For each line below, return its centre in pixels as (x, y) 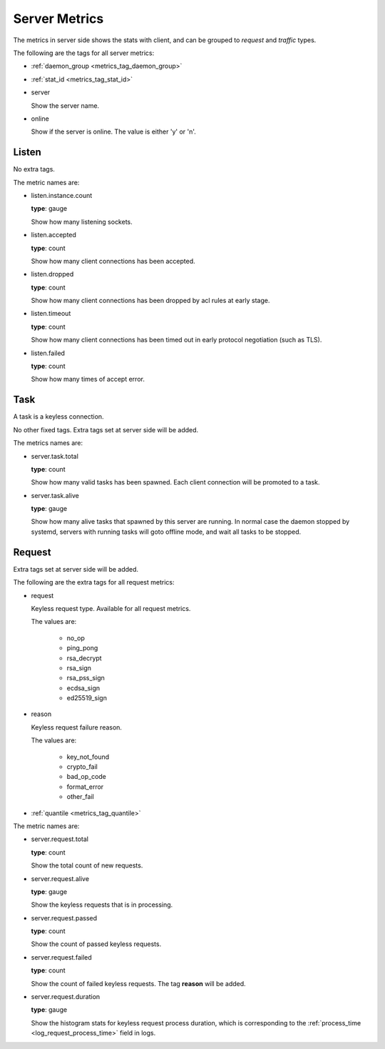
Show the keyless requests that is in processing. (102, 905)
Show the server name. (65, 105)
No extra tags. (34, 169)
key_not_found (88, 757)
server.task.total (55, 456)
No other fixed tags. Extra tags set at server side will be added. (106, 429)
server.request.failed (61, 957)
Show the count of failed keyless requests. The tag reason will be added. (138, 983)
